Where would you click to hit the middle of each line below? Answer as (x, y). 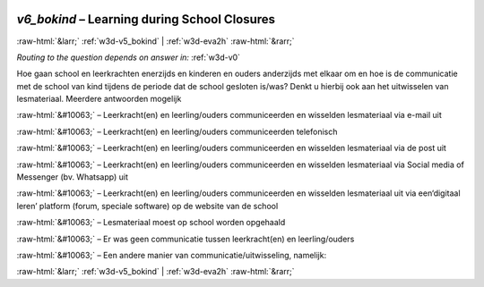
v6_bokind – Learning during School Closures (146, 19)
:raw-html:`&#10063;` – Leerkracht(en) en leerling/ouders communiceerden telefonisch (177, 131)
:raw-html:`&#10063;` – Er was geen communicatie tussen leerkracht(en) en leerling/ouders (186, 239)
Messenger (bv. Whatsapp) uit (73, 177)
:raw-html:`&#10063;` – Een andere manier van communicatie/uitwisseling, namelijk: (172, 255)
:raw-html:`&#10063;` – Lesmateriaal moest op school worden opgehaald (151, 223)
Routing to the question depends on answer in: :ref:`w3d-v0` (129, 57)
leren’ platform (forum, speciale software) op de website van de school (147, 206)
